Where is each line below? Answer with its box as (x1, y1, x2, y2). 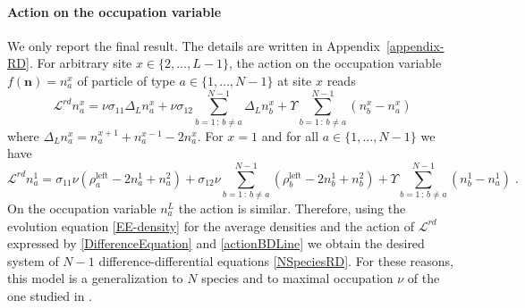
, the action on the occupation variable (228, 54, 442, 72)
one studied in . (7, 286, 92, 304)
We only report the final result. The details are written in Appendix (7, 36, 380, 54)
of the (407, 269, 440, 287)
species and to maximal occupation (201, 269, 394, 287)
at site (277, 71, 312, 89)
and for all (261, 126, 319, 145)
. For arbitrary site (29, 54, 132, 72)
